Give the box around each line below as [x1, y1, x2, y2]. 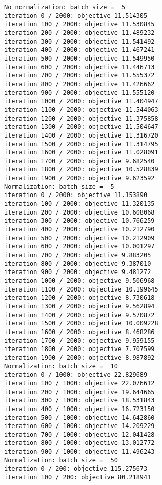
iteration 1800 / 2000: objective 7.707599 [4, 345, 155, 353]
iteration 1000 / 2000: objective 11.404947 [4, 98, 158, 105]
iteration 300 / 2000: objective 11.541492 [4, 37, 155, 45]
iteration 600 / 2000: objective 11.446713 [4, 63, 155, 71]
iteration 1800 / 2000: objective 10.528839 [4, 166, 158, 173]
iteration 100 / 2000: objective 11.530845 [4, 21, 155, 28]
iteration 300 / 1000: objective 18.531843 [4, 397, 155, 404]
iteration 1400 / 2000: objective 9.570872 [4, 311, 155, 319]
